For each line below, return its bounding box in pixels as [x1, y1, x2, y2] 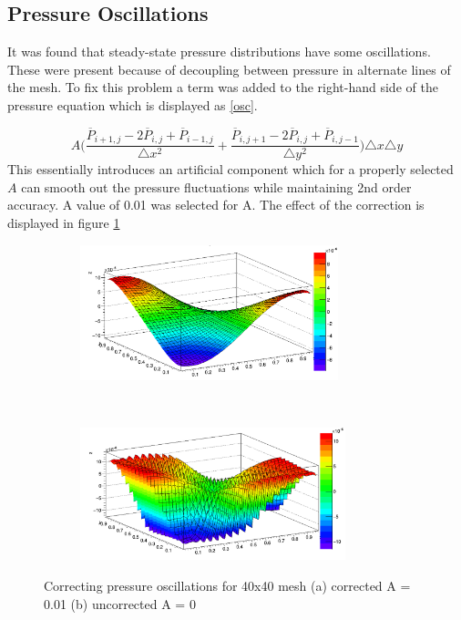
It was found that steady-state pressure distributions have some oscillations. [7, 42, 431, 61]
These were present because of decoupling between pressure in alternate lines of [7, 59, 451, 78]
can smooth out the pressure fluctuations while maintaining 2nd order [21, 177, 412, 196]
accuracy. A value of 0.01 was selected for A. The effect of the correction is [7, 195, 425, 214]
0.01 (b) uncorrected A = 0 [44, 594, 196, 613]
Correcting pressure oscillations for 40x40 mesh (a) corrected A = [44, 576, 411, 595]
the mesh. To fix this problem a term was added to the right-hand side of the [7, 77, 438, 97]
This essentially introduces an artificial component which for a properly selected [7, 160, 454, 179]
